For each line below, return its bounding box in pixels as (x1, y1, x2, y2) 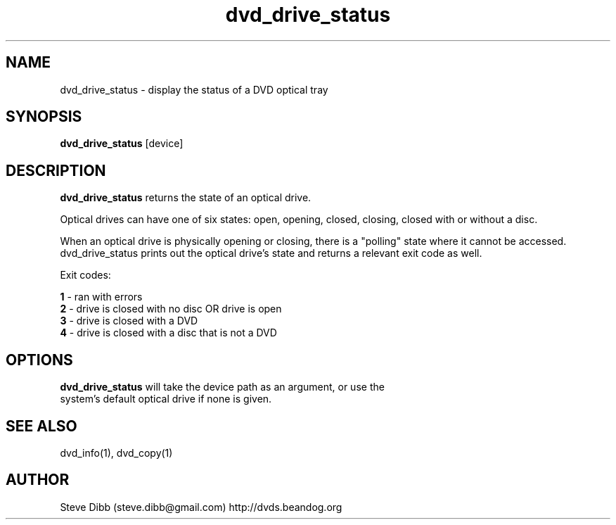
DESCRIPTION (6, 161, 106, 179)
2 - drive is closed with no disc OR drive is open (60, 303, 282, 315)
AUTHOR (6, 471, 70, 489)
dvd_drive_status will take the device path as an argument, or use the (60, 381, 385, 393)
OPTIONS (6, 350, 73, 369)
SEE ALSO (6, 417, 77, 435)
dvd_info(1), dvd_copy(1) (60, 446, 173, 459)
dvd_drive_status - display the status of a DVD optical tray (60, 83, 328, 96)
